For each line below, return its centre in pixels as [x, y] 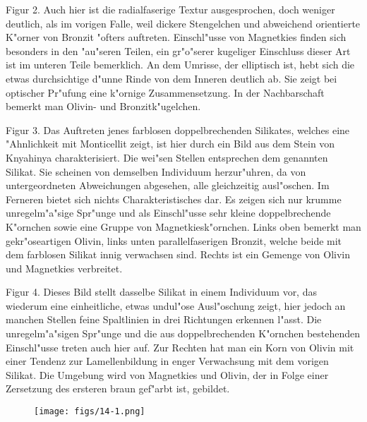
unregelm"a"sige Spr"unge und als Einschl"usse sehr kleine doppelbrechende [168, 213]
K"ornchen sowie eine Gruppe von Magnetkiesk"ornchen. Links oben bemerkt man [183, 226]
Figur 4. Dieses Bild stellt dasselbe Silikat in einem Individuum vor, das [161, 292]
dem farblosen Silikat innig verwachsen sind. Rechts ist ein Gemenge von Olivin [178, 254]
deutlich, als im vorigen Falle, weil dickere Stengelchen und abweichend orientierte [183, 23]
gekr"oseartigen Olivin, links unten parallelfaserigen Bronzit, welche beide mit [174, 240]
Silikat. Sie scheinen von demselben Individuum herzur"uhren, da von [156, 171]
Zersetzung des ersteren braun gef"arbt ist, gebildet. [118, 388]
